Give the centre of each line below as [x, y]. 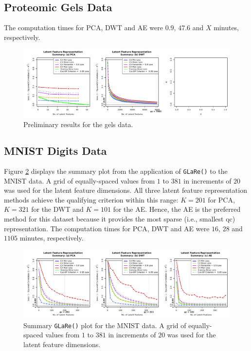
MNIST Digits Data [55, 151]
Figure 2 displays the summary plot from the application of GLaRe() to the [116, 171]
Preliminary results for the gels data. [78, 124]
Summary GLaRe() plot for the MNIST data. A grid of [105, 325]
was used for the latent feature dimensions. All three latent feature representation [125, 190]
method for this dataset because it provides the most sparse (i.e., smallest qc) [120, 219]
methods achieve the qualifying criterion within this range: [91, 199]
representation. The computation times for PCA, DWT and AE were [107, 228]
